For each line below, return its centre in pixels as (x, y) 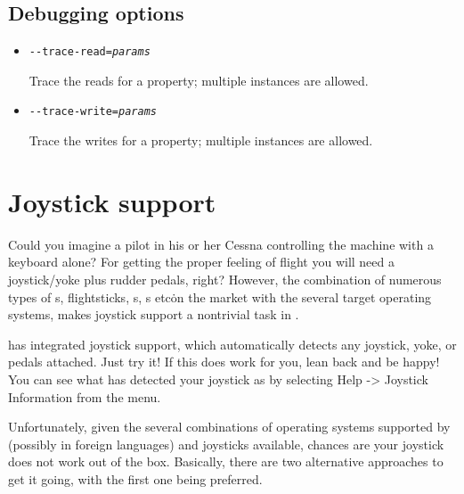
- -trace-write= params (93, 112)
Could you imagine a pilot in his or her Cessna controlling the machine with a (221, 244)
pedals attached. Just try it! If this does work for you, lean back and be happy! (224, 362)
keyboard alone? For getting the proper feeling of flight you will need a (201, 262)
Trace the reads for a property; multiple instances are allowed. (199, 80)
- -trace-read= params (90, 52)
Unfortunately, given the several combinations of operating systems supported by (229, 427)
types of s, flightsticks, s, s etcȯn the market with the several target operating (220, 296)
